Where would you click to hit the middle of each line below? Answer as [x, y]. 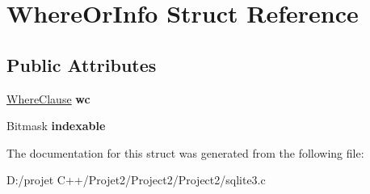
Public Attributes [82, 64]
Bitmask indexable [56, 126]
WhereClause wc [48, 98]
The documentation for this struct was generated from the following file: [185, 152]
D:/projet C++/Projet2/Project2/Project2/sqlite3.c [136, 180]
